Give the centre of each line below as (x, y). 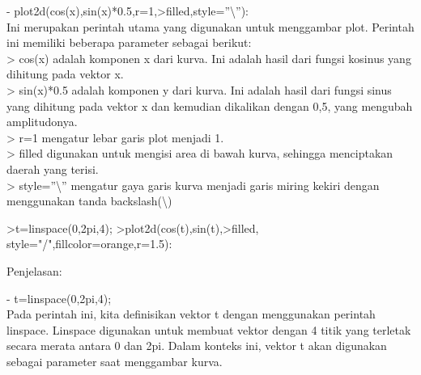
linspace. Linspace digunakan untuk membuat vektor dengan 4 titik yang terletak (209, 329)
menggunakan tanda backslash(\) (89, 201)
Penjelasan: (34, 270)
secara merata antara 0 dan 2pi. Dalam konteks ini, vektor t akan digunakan (197, 346)
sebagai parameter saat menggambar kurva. (115, 361)
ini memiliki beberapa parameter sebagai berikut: (129, 42)
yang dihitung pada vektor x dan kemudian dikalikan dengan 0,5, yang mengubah (210, 105)
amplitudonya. (42, 122)
